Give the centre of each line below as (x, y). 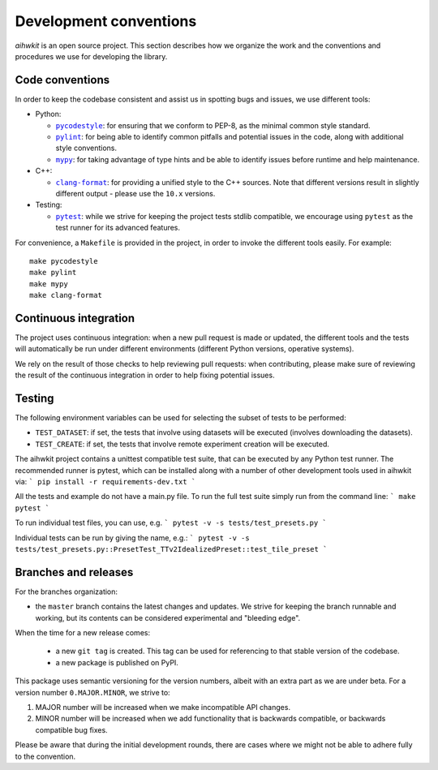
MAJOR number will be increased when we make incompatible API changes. (163, 708)
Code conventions (62, 80)
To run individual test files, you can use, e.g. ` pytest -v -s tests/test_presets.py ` (171, 523)
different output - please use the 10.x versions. (135, 193)
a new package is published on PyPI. (117, 662)
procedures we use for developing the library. (91, 56)
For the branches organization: (66, 591)
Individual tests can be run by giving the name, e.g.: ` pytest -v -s (133, 538)
